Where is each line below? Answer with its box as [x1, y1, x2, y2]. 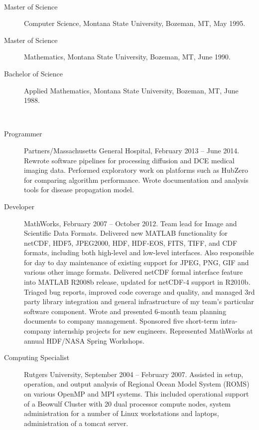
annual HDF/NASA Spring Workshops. [24, 335, 144, 346]
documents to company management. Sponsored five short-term [24, 316, 218, 326]
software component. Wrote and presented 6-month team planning [24, 306, 226, 316]
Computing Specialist [4, 352, 70, 363]
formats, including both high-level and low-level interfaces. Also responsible [24, 247, 254, 258]
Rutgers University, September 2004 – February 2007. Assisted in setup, [24, 369, 244, 379]
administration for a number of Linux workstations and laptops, [24, 408, 219, 419]
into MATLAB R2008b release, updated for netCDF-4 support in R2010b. [24, 277, 251, 287]
